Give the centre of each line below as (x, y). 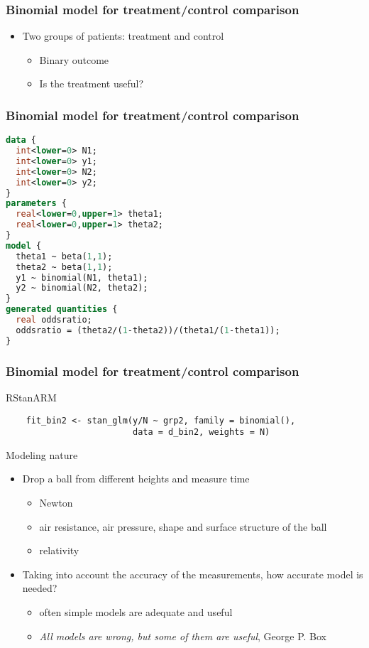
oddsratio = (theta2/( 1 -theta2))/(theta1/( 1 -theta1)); (148, 330)
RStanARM (31, 397)
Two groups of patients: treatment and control (123, 36)
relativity (59, 550)
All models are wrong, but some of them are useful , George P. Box (183, 636)
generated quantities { (62, 309)
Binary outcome (74, 59)
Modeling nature (42, 454)
